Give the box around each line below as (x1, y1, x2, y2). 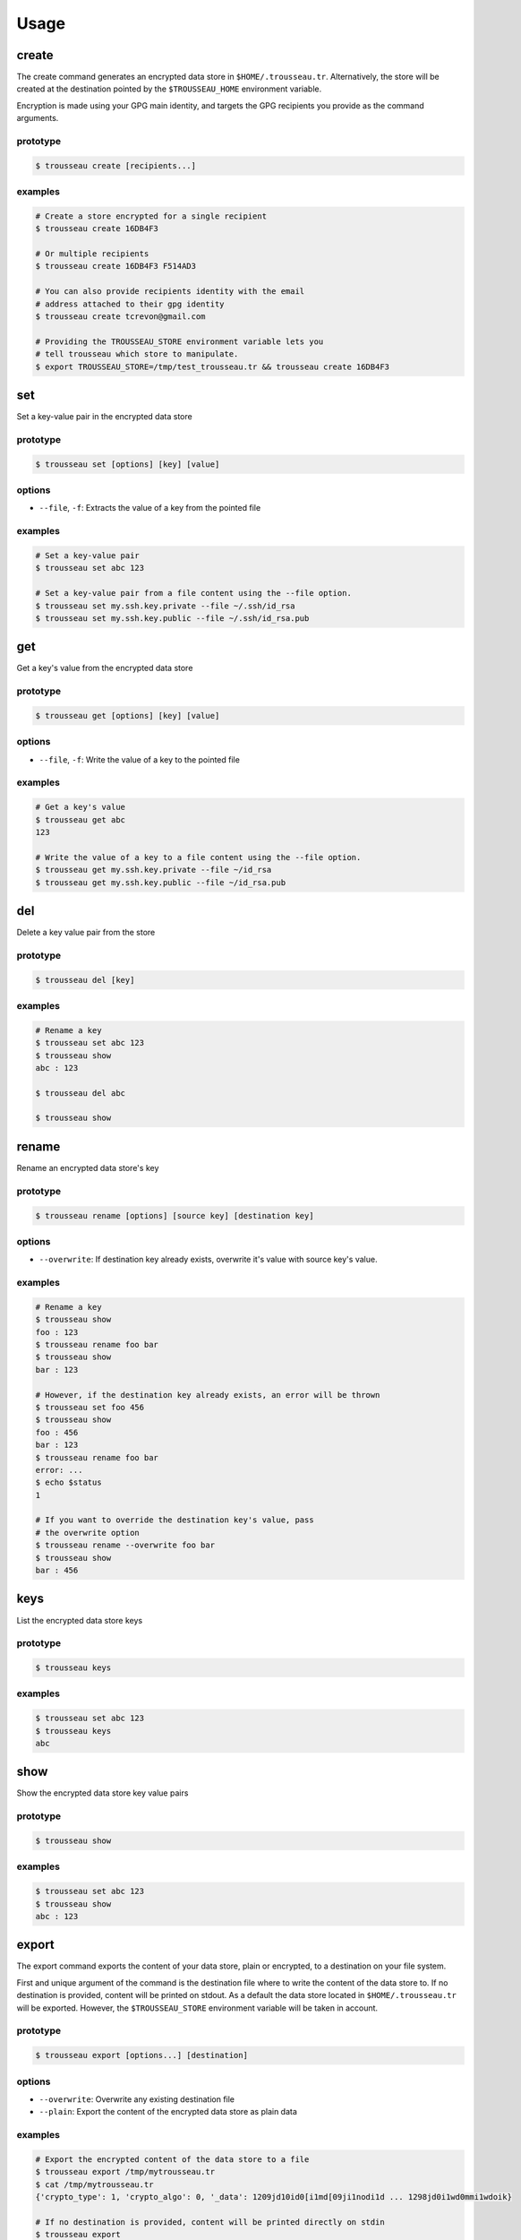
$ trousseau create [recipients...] (35, 160, 197, 170)
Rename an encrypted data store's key (16, 1162, 159, 1173)
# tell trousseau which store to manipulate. (35, 349, 239, 359)
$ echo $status (35, 1478, 102, 1487)
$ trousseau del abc (35, 1088, 125, 1098)
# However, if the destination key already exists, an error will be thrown (35, 1390, 380, 1400)
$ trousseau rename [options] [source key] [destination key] (35, 1210, 314, 1220)
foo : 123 (35, 1327, 79, 1337)
